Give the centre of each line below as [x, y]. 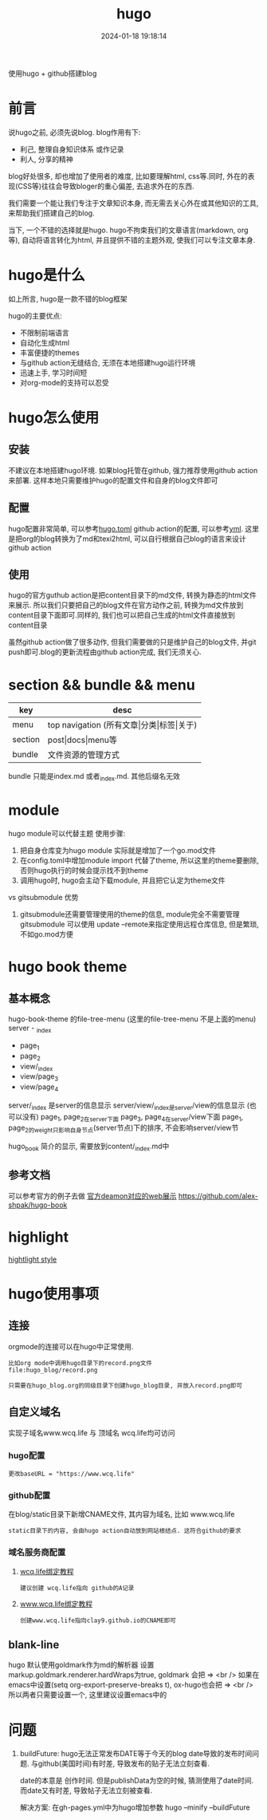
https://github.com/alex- [218, 1196]
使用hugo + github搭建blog [53, 73]
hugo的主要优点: [35, 315]
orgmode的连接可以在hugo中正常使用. [71, 1346]
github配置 [29, 1495]
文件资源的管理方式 [84, 755]
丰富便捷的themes [49, 353]
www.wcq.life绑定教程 [56, 1604]
